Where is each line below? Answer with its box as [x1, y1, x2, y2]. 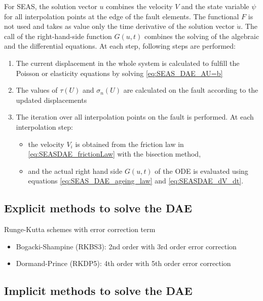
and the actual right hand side [28, 165, 123, 176]
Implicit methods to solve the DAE [4, 283, 193, 298]
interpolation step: [16, 121, 73, 132]
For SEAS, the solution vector [4, 1, 97, 11]
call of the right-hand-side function [4, 30, 112, 41]
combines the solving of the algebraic [144, 30, 259, 41]
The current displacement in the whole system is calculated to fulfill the [16, 57, 240, 68]
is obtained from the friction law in [75, 138, 184, 149]
